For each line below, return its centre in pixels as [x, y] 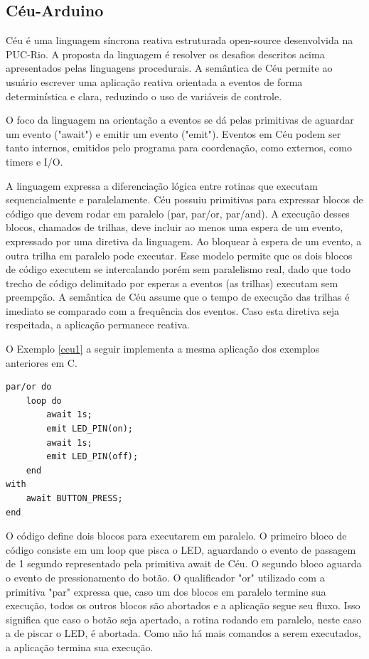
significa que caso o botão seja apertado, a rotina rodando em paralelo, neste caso [184, 619]
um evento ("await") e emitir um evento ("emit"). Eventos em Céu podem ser [173, 133]
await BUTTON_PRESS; [74, 499]
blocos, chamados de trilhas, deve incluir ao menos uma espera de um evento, [175, 227]
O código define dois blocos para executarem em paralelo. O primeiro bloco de [176, 536]
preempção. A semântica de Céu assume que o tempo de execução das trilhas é [178, 297]
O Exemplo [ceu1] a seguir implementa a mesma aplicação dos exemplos [163, 349]
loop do [44, 401]
